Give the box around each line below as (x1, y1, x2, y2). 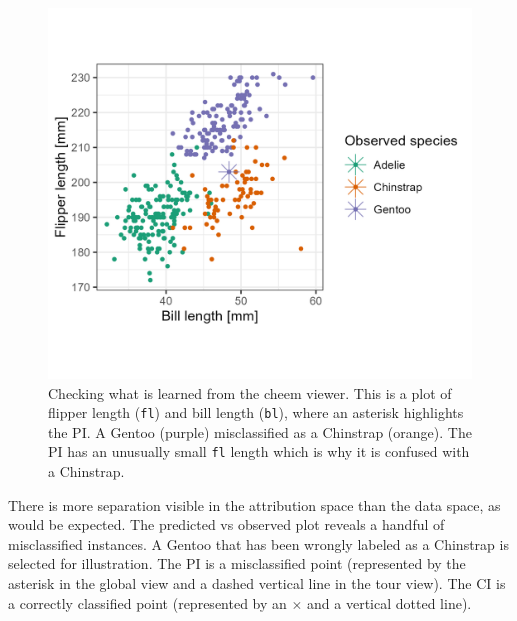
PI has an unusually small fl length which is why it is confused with (48, 441, 470, 462)
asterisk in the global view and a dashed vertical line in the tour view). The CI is (8, 573, 506, 594)
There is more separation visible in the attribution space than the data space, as (8, 494, 501, 515)
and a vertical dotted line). (307, 592, 472, 613)
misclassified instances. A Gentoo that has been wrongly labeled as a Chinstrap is (8, 533, 509, 554)
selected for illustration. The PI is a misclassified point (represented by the (8, 553, 466, 574)
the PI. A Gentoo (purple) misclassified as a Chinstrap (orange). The (48, 421, 472, 442)
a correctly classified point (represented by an (8, 592, 287, 613)
